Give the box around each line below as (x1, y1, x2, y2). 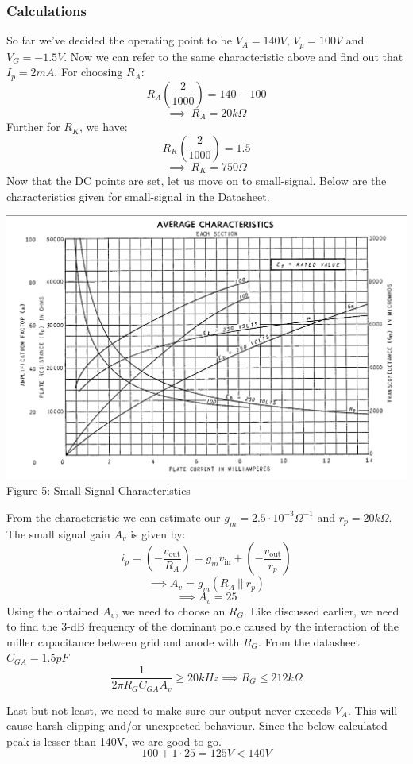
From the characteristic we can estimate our (6, 508, 221, 525)
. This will (347, 701, 398, 718)
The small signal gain (6, 525, 110, 542)
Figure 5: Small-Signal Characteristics (6, 482, 191, 499)
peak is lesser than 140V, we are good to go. (6, 732, 222, 749)
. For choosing (54, 64, 123, 80)
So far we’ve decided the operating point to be (6, 32, 232, 48)
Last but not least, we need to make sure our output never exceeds (6, 701, 331, 718)
